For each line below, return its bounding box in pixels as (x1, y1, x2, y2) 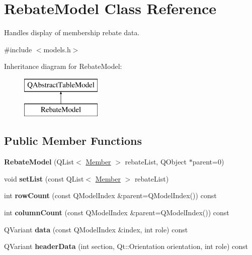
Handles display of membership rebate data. (4, 27, 140, 38)
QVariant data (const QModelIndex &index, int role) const (4, 224, 188, 234)
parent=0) (192, 156, 224, 167)
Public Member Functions (4, 133, 142, 148)
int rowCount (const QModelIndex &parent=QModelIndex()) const (4, 190, 217, 201)
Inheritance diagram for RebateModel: (4, 61, 122, 71)
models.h (43, 44, 71, 54)
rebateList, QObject (125, 156, 187, 167)
